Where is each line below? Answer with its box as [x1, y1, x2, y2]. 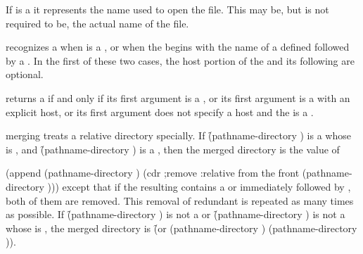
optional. [6, 67, 44, 82]
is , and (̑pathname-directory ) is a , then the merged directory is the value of [6, 141, 340, 156]
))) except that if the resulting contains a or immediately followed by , [47, 179, 351, 193]
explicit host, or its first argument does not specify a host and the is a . [6, 104, 314, 119]
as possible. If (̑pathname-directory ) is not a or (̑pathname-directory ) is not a [6, 207, 345, 222]
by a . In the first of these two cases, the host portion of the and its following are [6, 53, 355, 68]
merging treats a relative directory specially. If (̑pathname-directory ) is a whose [6, 128, 351, 143]
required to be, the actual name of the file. [6, 15, 189, 30]
